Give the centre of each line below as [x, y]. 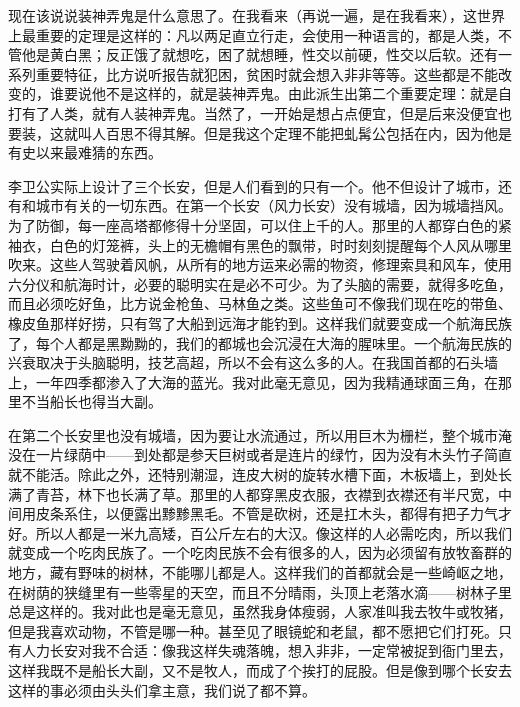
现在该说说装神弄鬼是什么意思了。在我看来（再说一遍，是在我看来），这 [242, 15]
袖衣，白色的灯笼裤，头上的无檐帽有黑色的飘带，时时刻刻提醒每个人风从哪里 [260, 244]
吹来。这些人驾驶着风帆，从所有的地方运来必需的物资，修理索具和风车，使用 [260, 264]
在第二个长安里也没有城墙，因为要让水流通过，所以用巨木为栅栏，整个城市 [253, 434]
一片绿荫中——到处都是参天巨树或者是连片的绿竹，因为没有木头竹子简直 [273, 454]
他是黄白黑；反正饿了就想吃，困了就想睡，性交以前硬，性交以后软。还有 [259, 54]
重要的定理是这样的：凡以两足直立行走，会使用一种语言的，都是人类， [266, 34]
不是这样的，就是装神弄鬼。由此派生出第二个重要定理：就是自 [308, 93]
